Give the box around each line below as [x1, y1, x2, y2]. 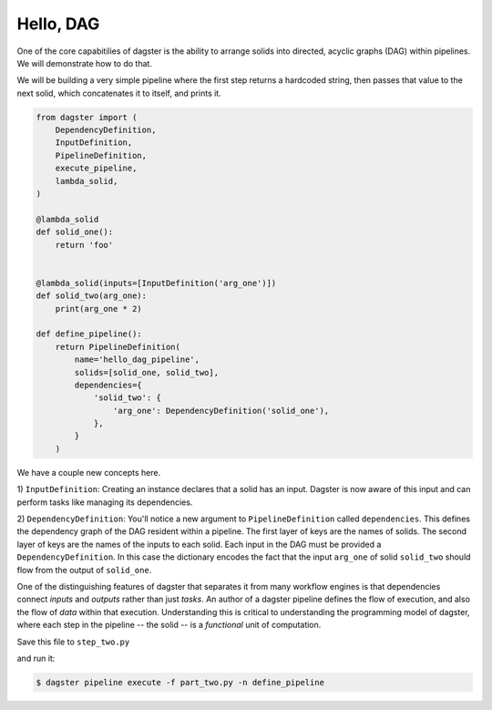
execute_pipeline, [55, 163, 138, 173]
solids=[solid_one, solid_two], [74, 367, 219, 377]
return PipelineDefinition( [55, 342, 181, 352]
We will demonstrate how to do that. [16, 57, 152, 68]
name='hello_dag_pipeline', [74, 355, 200, 365]
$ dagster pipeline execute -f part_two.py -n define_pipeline [36, 677, 325, 687]
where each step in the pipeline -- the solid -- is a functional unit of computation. [16, 620, 322, 631]
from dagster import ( [36, 112, 138, 122]
